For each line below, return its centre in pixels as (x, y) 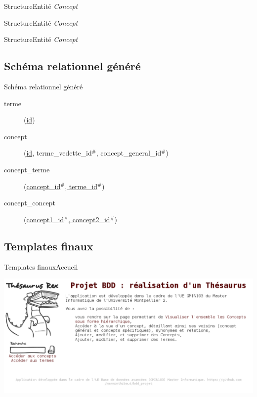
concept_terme (27, 169)
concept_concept (30, 203)
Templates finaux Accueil (41, 266)
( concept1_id (44, 219)
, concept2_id (89, 219)
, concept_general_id (129, 153)
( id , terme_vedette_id (58, 153)
